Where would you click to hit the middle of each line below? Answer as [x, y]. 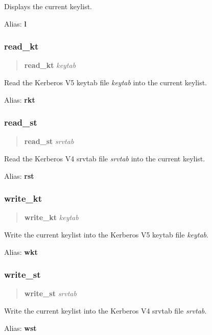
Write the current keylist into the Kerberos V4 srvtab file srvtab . [105, 310]
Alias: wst [20, 328]
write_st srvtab [50, 293]
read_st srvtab [49, 141]
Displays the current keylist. [48, 6]
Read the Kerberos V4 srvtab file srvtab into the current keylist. [105, 158]
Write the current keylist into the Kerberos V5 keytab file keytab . [106, 234]
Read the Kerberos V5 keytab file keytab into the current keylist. [105, 82]
